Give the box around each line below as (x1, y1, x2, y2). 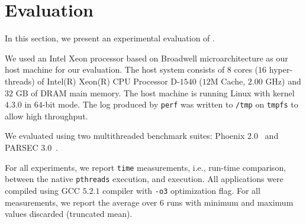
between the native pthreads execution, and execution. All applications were (5, 173, 284, 185)
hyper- (269, 63, 293, 76)
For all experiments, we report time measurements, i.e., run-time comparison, (5, 161, 286, 173)
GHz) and (265, 74, 301, 87)
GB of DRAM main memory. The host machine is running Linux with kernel (15, 86, 295, 99)
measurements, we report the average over (5, 196, 157, 208)
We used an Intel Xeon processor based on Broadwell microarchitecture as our (5, 51, 288, 64)
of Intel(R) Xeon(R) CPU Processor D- (37, 74, 180, 87)
